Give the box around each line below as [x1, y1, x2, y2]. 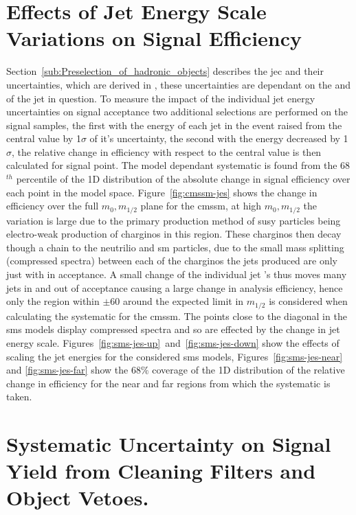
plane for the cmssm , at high [140, 198, 262, 213]
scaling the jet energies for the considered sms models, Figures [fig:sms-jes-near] [6, 349, 343, 363]
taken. [6, 389, 32, 404]
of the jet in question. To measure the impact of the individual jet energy [6, 91, 315, 105]
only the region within [6, 294, 100, 308]
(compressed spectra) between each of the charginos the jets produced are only [6, 253, 337, 268]
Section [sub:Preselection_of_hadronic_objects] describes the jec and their [6, 64, 324, 78]
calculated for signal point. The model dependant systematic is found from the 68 [6, 158, 351, 172]
